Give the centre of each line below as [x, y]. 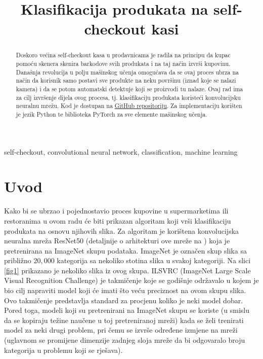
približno [18, 260]
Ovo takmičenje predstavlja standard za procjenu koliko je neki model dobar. [124, 300]
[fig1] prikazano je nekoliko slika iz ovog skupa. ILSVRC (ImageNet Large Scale [127, 270]
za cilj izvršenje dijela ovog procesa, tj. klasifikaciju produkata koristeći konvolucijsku [128, 97]
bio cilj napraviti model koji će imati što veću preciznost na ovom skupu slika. [125, 290]
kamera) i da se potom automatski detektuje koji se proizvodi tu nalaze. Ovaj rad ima [129, 88]
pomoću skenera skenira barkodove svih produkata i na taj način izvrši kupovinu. [123, 64]
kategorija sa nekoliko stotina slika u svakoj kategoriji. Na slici [154, 260]
